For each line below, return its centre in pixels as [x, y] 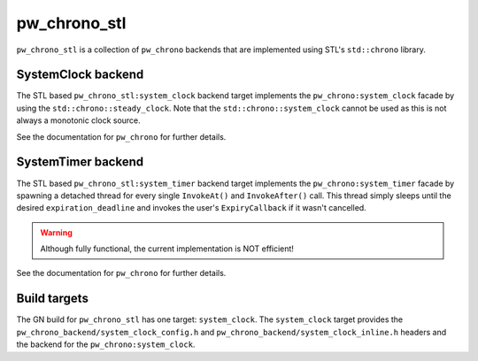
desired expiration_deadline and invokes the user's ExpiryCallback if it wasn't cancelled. [191, 208]
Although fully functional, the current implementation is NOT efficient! [167, 249]
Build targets [52, 299]
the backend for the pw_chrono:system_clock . [106, 344]
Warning [56, 232]
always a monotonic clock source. [78, 120]
